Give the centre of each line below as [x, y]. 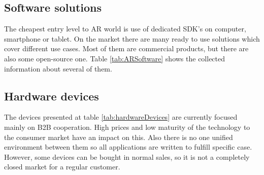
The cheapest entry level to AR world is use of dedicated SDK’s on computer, [125, 29]
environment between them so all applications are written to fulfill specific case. [128, 147]
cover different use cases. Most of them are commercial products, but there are [126, 48]
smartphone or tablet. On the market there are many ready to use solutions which [132, 38]
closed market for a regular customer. [62, 167]
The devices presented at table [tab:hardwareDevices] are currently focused [121, 117]
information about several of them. [58, 68]
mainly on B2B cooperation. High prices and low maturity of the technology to [127, 127]
